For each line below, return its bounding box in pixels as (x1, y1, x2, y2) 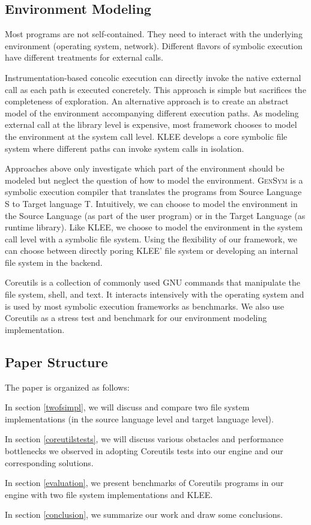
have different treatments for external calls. (5, 51, 163, 64)
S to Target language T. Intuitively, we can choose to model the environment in (5, 197, 298, 209)
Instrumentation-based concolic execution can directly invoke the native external (5, 71, 301, 83)
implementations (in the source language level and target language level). (5, 412, 274, 425)
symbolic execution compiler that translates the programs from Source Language (5, 185, 302, 198)
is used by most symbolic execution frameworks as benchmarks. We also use (5, 299, 285, 312)
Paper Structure (5, 352, 108, 371)
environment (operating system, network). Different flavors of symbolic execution (5, 39, 303, 52)
